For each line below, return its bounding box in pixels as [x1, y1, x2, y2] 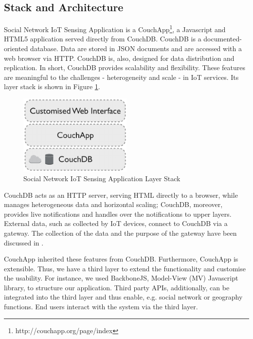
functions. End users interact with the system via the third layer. [4, 301, 198, 312]
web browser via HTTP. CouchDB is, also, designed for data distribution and [4, 53, 235, 63]
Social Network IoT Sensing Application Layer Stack [23, 173, 181, 183]
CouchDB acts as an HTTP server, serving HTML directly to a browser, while [4, 189, 238, 200]
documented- [203, 34, 242, 44]
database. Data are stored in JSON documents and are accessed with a [30, 43, 242, 54]
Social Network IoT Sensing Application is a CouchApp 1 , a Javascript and [4, 23, 226, 34]
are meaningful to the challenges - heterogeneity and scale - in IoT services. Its [4, 72, 239, 82]
